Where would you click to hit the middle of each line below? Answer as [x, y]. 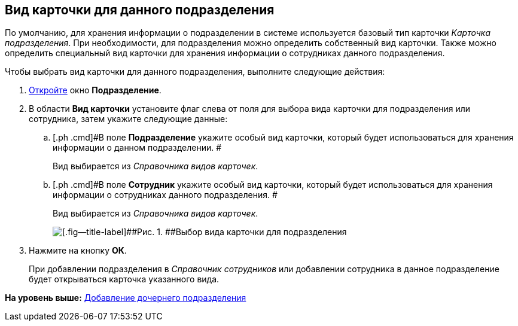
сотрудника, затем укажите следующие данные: [128, 119]
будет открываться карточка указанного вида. [124, 279]
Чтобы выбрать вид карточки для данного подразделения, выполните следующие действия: [195, 72]
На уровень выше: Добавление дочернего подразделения [126, 298]
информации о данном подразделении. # [137, 148]
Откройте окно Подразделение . [95, 90]
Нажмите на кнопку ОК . [78, 251]
